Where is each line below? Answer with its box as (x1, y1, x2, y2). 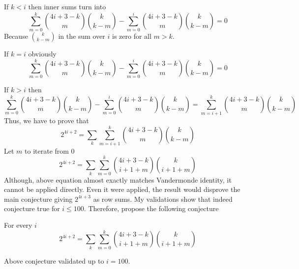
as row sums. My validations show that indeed (93, 193, 233, 204)
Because (4, 30, 28, 41)
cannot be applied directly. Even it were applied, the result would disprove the (4, 184, 240, 194)
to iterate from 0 (25, 145, 75, 156)
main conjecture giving (4, 193, 73, 204)
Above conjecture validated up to (4, 255, 104, 266)
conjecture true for (4, 203, 60, 214)
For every (4, 219, 32, 230)
